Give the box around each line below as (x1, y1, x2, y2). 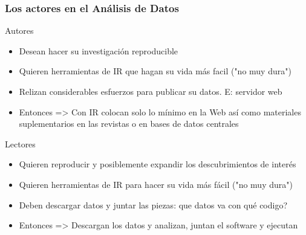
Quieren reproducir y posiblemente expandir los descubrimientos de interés (19, 158, 296, 170)
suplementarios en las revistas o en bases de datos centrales (19, 117, 239, 130)
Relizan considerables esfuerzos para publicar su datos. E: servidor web (19, 85, 282, 97)
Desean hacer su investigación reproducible (19, 44, 178, 57)
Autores (5, 24, 34, 37)
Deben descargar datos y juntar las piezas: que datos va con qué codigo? (19, 198, 288, 211)
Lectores (5, 137, 36, 150)
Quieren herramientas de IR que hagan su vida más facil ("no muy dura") (19, 65, 291, 77)
